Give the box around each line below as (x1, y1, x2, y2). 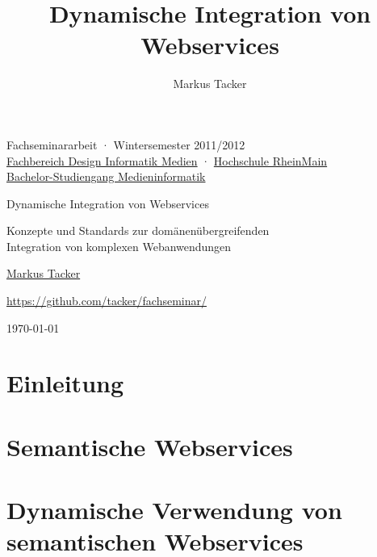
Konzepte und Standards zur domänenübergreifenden (6, 222, 270, 239)
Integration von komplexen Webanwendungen (6, 237, 232, 254)
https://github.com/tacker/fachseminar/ (6, 292, 207, 309)
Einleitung (6, 366, 124, 400)
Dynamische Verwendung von (6, 493, 342, 526)
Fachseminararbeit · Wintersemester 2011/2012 (6, 136, 245, 153)
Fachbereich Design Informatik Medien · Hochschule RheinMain (6, 152, 328, 169)
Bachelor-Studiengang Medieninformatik (6, 168, 206, 185)
